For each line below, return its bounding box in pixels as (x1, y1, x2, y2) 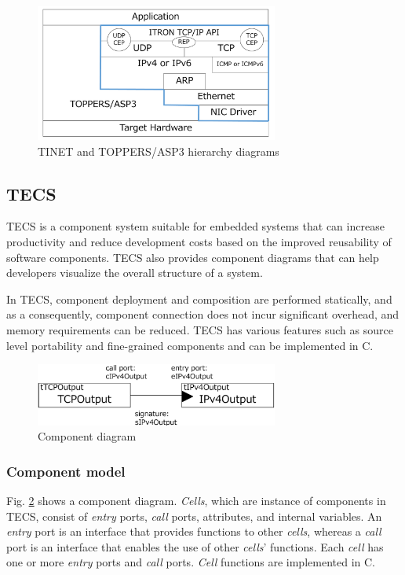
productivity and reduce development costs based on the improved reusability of (6, 234, 392, 250)
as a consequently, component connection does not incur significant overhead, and (6, 306, 400, 323)
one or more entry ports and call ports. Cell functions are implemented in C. (6, 554, 375, 570)
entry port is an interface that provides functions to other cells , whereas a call (6, 523, 381, 540)
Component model (6, 461, 126, 481)
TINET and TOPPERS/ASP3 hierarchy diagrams (38, 142, 279, 159)
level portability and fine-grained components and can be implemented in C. (6, 337, 374, 353)
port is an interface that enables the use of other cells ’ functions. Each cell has (6, 538, 384, 555)
